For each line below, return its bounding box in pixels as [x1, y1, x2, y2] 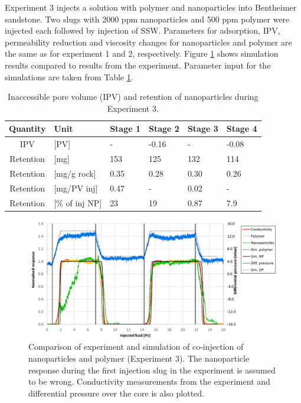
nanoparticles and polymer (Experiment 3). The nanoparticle [28, 352, 250, 365]
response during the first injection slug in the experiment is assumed [28, 363, 276, 376]
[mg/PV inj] [54, 181, 98, 194]
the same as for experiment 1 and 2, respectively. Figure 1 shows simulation [5, 47, 279, 60]
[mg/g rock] [54, 167, 96, 179]
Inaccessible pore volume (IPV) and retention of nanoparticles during [8, 90, 259, 103]
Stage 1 [110, 122, 140, 135]
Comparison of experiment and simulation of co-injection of [28, 340, 244, 353]
